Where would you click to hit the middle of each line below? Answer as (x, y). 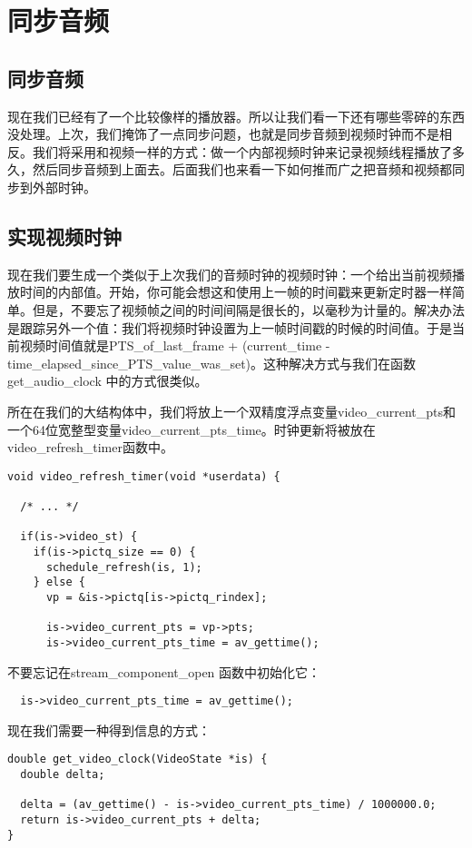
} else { (59, 582)
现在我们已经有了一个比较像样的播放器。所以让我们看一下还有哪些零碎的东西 (236, 116)
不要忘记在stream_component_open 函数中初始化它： (164, 671)
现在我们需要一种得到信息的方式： (109, 730)
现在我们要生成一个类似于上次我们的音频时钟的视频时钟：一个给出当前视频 (230, 274)
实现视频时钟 (64, 236)
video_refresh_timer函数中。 (90, 447)
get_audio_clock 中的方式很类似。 (108, 381)
